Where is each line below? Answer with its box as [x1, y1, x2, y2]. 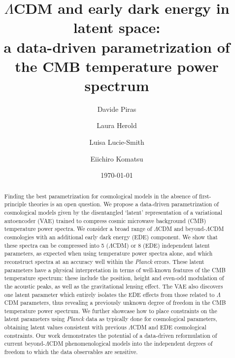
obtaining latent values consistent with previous [4, 323, 127, 331]
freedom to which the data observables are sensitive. [4, 348, 138, 356]
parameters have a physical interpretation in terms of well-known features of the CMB [4, 265, 226, 274]
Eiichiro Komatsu [90, 153, 143, 163]
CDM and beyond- [158, 225, 206, 233]
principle [4, 200, 27, 208]
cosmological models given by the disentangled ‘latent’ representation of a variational [4, 208, 223, 216]
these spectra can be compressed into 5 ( [4, 241, 109, 249]
